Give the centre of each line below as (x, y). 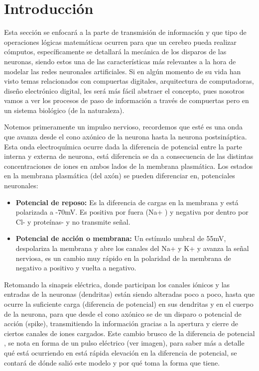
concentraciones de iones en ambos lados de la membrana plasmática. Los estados (129, 166)
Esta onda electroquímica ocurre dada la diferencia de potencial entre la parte (123, 146)
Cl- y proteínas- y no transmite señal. (73, 221)
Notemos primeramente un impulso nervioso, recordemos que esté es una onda (123, 127)
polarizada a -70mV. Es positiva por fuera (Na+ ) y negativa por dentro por (132, 212)
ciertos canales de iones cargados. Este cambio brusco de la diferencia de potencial (129, 333)
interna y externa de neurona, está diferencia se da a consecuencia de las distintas (129, 156)
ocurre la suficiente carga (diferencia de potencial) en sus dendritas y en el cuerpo (129, 304)
